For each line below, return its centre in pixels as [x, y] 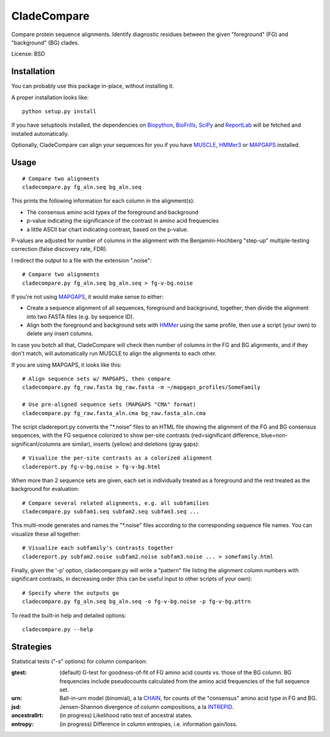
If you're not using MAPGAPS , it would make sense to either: [87, 296]
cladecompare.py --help [58, 630]
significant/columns [36, 444]
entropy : [22, 724]
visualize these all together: [46, 534]
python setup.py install [59, 111]
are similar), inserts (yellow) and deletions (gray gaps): [131, 444]
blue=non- [275, 435]
